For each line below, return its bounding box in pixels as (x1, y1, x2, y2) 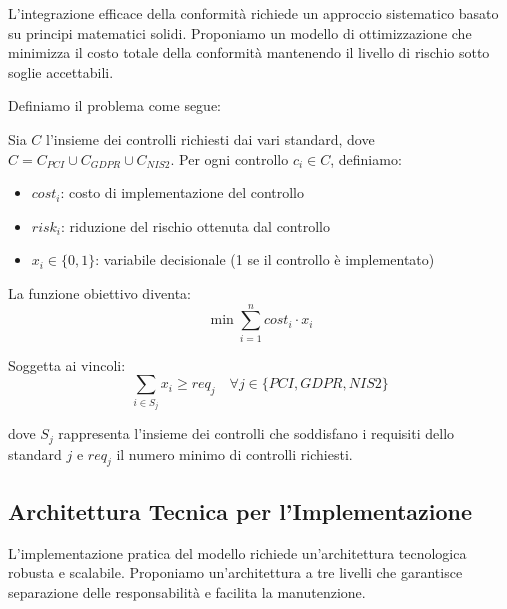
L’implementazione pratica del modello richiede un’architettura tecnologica (8, 542, 467, 563)
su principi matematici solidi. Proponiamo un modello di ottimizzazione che (8, 22, 472, 43)
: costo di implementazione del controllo (60, 182, 305, 203)
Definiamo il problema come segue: (8, 95, 222, 116)
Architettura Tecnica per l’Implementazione (8, 495, 473, 526)
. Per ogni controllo (170, 148, 289, 169)
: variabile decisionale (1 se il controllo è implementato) (95, 249, 435, 270)
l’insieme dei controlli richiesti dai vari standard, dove (46, 128, 375, 149)
